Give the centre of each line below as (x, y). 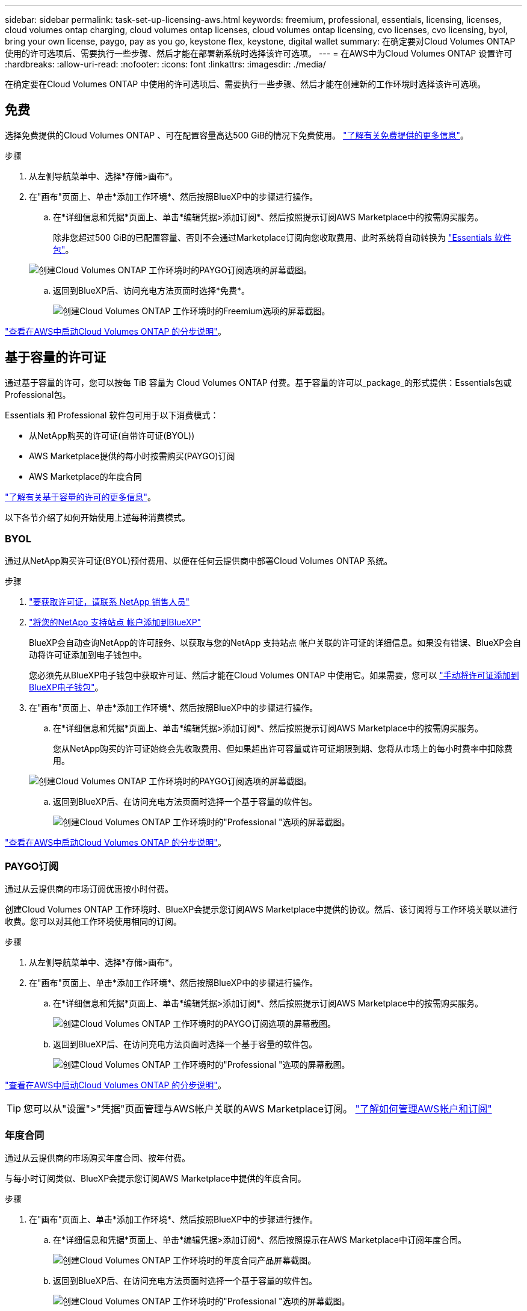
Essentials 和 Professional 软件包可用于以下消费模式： (112, 415)
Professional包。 (38, 394)
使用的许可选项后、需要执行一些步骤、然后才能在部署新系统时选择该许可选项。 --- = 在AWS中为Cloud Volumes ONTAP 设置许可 (259, 53)
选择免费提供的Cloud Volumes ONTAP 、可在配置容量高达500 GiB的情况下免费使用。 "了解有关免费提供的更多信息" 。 (237, 135)
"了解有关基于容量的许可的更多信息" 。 (81, 497)
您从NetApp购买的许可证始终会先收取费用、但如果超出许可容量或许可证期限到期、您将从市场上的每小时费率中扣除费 (283, 749)
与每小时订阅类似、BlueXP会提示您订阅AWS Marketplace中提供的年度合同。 (156, 1178)
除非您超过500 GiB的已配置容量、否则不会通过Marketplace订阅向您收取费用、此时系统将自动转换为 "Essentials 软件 (282, 237)
